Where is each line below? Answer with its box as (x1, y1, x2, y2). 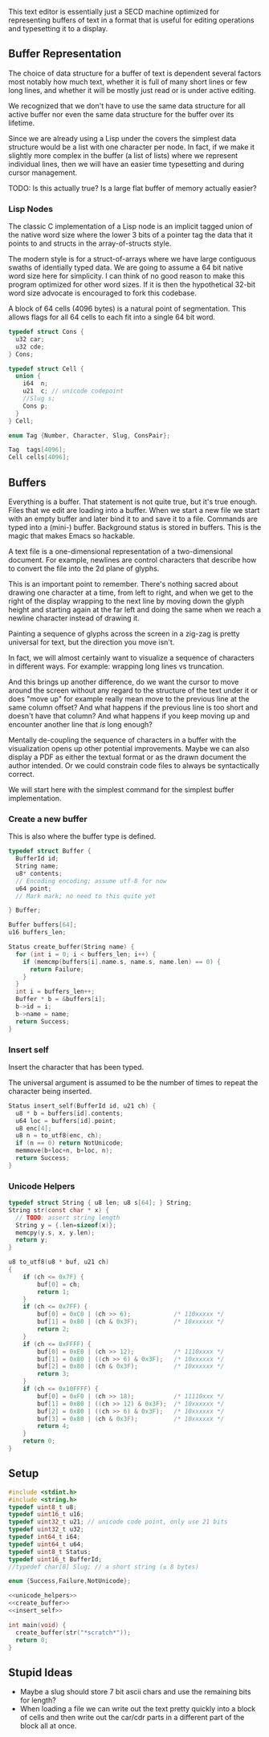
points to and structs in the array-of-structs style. (8, 238, 172, 248)
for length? (19, 1695, 56, 1705)
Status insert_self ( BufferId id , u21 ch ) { (8, 1101, 157, 1110)
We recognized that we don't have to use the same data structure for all (8, 100, 246, 111)
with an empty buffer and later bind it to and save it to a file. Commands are (8, 514, 259, 524)
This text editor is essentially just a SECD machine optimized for (8, 7, 219, 16)
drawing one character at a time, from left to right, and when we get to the (8, 588, 254, 597)
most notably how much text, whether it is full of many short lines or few (8, 76, 247, 87)
